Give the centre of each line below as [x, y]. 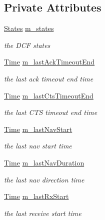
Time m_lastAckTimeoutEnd [49, 62]
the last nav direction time [44, 179]
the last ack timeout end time [49, 78]
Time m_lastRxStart [36, 196]
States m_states [29, 28]
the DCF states [27, 45]
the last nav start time [38, 146]
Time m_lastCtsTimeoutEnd [49, 95]
